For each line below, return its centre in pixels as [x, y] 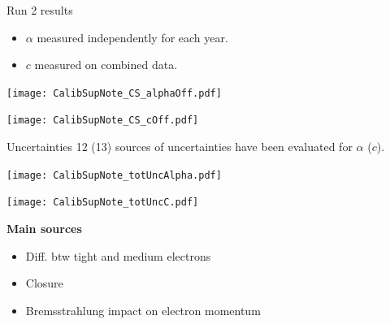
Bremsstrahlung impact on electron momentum [143, 310]
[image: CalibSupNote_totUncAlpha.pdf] [114, 175]
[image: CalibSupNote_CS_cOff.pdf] [103, 121]
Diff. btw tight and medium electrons [118, 255]
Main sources [44, 228]
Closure [44, 283]
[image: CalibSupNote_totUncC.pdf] [103, 203]
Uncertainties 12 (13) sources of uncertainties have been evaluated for [180, 147]
